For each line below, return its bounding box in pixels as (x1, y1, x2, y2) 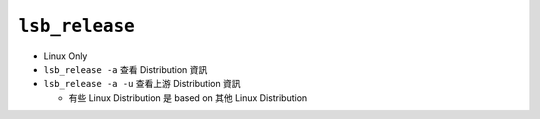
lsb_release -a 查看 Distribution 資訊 (43, 63, 208, 75)
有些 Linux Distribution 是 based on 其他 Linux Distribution (68, 91, 308, 104)
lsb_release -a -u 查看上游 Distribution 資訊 (43, 78, 241, 90)
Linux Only (43, 50, 88, 62)
